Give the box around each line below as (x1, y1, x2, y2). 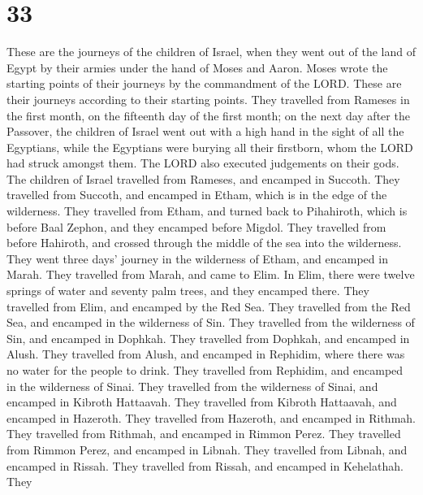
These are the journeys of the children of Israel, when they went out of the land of (6, 43, 416, 60)
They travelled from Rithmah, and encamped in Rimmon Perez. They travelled (6, 425, 401, 442)
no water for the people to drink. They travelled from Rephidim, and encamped (6, 362, 404, 378)
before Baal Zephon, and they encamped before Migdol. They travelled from (6, 218, 386, 235)
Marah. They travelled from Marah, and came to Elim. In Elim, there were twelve (6, 266, 415, 283)
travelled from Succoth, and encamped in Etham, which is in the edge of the (6, 186, 387, 203)
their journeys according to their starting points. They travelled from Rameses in (6, 90, 410, 107)
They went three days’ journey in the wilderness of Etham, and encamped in (6, 250, 388, 267)
